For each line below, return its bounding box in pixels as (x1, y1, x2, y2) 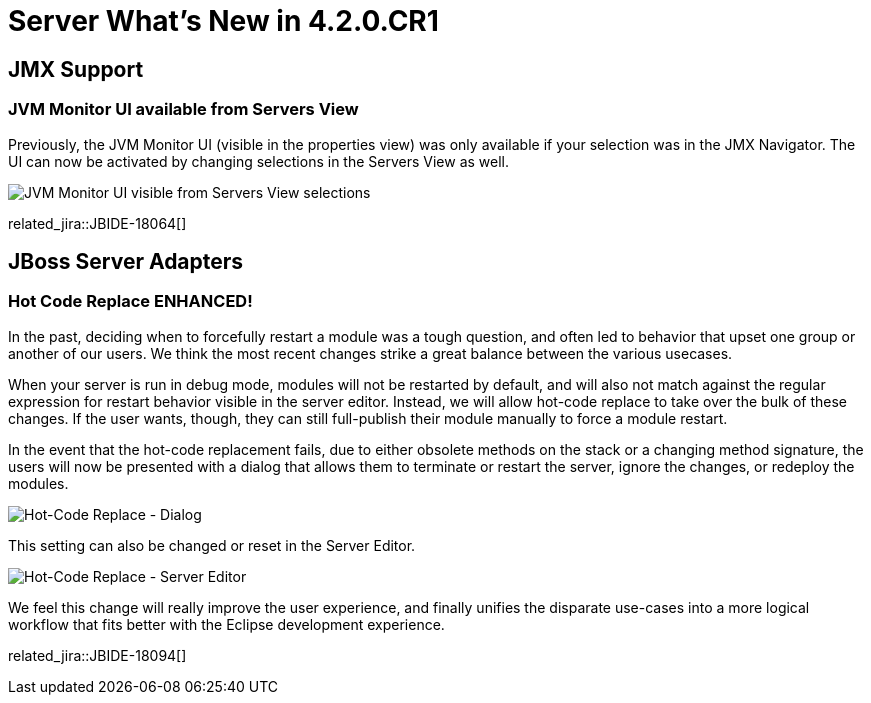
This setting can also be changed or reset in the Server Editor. (8, 536, 416, 554)
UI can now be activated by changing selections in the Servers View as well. (8, 152, 510, 170)
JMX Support (8, 56, 144, 82)
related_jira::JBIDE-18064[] (8, 214, 187, 232)
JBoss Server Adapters (8, 248, 244, 274)
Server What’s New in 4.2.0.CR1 (8, 4, 439, 38)
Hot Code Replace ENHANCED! (8, 291, 253, 312)
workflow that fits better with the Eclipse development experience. (8, 615, 445, 633)
